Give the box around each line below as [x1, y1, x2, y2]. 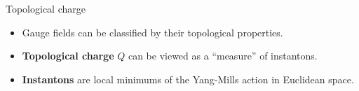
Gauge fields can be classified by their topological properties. [22, 24, 283, 39]
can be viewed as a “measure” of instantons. [128, 48, 318, 63]
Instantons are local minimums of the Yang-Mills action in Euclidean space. [22, 71, 354, 86]
